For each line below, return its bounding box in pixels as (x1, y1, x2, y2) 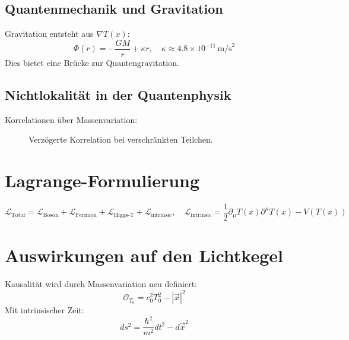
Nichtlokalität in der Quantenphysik (5, 85, 231, 103)
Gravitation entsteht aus (5, 27, 94, 40)
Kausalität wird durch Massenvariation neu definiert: (5, 278, 197, 290)
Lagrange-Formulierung (5, 168, 200, 193)
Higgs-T (113, 212, 134, 218)
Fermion (75, 212, 97, 218)
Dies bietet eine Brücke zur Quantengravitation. (5, 56, 179, 68)
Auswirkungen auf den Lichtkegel (5, 243, 284, 267)
